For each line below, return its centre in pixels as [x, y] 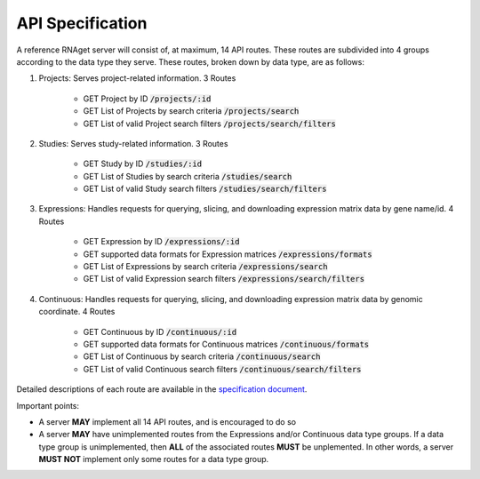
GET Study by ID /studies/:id [143, 164]
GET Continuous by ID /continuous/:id [160, 331]
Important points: [48, 405]
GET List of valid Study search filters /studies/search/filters [205, 189]
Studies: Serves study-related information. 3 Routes [133, 143]
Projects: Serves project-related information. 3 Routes [137, 78]
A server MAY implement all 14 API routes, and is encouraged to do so [168, 421]
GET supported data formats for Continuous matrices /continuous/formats [226, 344]
